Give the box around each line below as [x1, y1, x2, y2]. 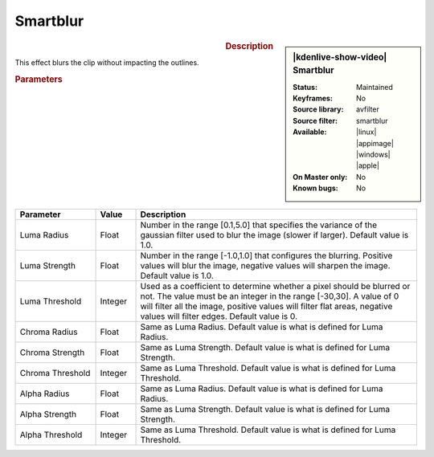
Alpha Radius [19, 388, 70, 399]
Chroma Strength [19, 346, 85, 357]
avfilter [356, 104, 379, 114]
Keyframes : [293, 93, 334, 104]
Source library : [293, 104, 344, 114]
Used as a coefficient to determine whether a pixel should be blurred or [140, 280, 411, 292]
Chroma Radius [19, 326, 78, 337]
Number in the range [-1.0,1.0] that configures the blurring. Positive [140, 250, 393, 261]
